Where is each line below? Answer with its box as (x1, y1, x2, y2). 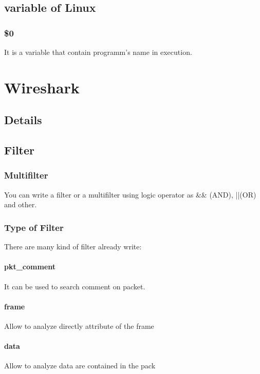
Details (4, 112, 42, 128)
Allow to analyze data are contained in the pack (4, 360, 156, 371)
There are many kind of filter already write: (4, 241, 142, 252)
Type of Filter (4, 221, 64, 233)
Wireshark (4, 76, 80, 97)
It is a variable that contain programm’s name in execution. (4, 47, 192, 57)
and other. (4, 199, 37, 210)
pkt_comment (4, 261, 56, 272)
